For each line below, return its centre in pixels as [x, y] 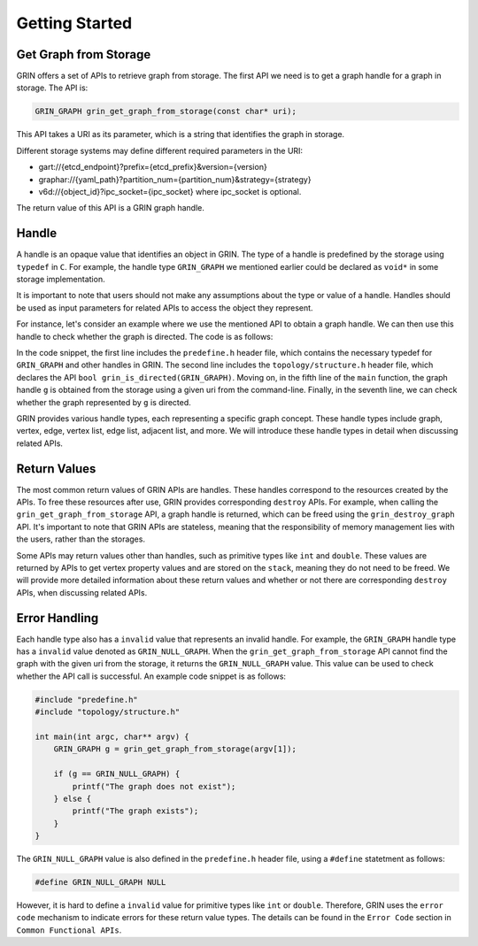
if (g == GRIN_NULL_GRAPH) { [117, 774]
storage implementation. [61, 280]
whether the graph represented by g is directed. [104, 402]
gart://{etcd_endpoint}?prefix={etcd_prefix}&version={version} [153, 167]
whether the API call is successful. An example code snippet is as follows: [151, 676]
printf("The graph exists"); [135, 811]
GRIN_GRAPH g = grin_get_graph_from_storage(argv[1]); [175, 749]
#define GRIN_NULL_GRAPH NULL [100, 882]
